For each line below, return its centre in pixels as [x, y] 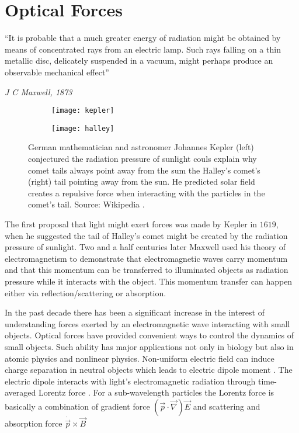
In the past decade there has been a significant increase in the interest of [135, 312]
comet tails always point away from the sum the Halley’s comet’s [144, 170]
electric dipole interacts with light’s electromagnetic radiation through [130, 381]
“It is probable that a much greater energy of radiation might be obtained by [143, 38]
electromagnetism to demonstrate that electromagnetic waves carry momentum [146, 258]
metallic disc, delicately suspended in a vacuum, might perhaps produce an [139, 60]
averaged [20, 392]
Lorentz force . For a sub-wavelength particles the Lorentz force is [156, 392]
